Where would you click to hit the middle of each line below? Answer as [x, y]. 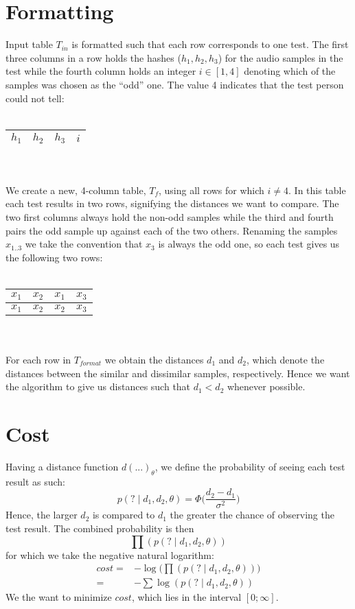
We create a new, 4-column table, [76, 190]
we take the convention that [84, 244]
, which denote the [285, 360]
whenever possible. [266, 386]
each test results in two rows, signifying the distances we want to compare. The [172, 203]
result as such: [35, 481]
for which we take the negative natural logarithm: [110, 554]
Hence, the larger [42, 515]
